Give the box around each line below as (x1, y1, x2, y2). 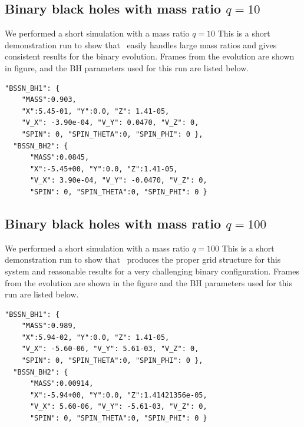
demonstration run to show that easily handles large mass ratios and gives (5, 38, 277, 51)
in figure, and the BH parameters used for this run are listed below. (5, 61, 249, 74)
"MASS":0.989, (21, 322, 77, 330)
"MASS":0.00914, (29, 379, 94, 388)
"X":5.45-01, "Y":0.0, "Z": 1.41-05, (21, 107, 170, 115)
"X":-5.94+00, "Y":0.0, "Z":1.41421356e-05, (29, 390, 207, 399)
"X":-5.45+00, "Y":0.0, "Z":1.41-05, (29, 164, 178, 173)
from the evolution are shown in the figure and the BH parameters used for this (5, 276, 293, 289)
